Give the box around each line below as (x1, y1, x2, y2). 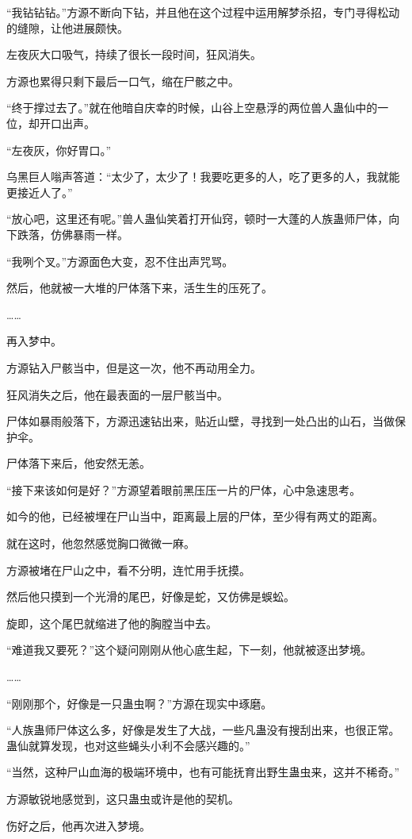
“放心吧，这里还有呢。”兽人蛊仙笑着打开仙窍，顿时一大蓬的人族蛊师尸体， (6, 210, 389, 227)
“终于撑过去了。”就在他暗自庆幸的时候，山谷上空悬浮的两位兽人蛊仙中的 (6, 99, 378, 116)
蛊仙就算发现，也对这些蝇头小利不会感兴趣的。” (6, 737, 250, 753)
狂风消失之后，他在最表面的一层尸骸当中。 (6, 386, 228, 402)
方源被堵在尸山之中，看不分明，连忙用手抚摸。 (6, 561, 250, 578)
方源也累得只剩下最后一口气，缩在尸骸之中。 (6, 72, 239, 89)
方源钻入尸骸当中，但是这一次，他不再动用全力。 (6, 359, 261, 375)
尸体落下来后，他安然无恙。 (6, 455, 151, 471)
